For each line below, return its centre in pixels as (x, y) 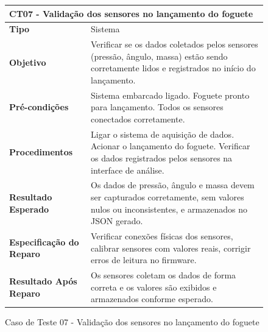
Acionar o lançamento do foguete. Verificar (171, 146)
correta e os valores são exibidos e (154, 287)
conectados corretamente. (138, 119)
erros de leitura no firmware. (144, 260)
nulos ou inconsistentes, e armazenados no (169, 209)
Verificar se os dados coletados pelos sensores (175, 44)
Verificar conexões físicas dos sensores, (162, 236)
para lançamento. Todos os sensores (157, 107)
